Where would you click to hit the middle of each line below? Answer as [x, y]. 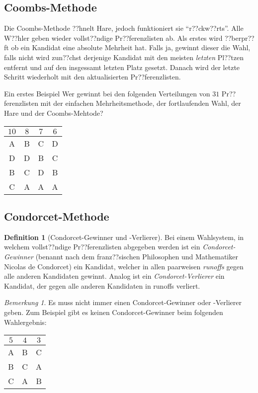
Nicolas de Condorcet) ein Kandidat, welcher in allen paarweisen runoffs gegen [124, 266]
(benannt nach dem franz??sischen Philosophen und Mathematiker [137, 256]
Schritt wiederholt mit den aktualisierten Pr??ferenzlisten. [92, 77]
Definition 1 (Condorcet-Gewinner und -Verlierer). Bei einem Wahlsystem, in [124, 237]
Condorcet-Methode [57, 216]
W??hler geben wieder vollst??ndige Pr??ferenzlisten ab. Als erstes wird [113, 38]
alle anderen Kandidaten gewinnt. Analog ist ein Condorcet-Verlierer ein [114, 276]
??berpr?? [240, 38]
